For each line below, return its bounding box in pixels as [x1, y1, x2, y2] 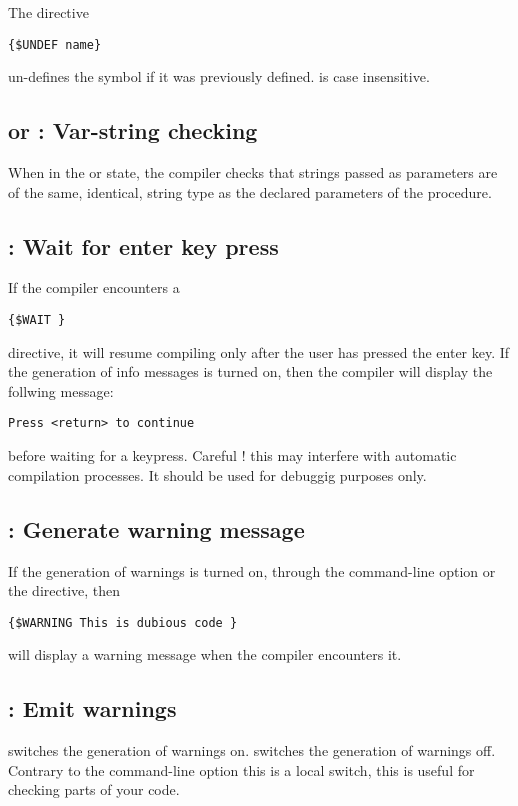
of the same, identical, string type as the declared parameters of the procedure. [8, 181, 492, 202]
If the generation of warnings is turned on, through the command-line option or [8, 560, 496, 581]
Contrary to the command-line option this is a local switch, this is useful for [8, 759, 475, 780]
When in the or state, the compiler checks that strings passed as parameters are [8, 162, 498, 183]
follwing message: [8, 380, 114, 401]
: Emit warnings [8, 693, 177, 724]
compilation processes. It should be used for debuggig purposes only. [8, 464, 427, 485]
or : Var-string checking [8, 115, 258, 146]
